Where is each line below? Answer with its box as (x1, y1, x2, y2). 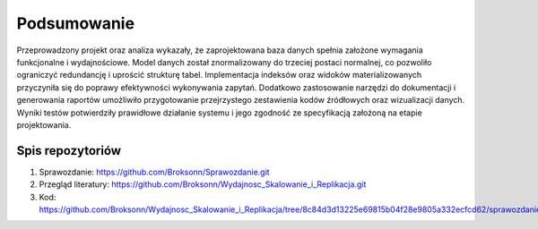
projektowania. (16, 119, 72, 130)
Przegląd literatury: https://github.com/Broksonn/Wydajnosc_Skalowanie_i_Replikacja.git (39, 179, 367, 190)
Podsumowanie (16, 13, 134, 33)
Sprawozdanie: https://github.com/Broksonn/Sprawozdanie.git (39, 166, 270, 177)
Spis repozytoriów (16, 143, 121, 158)
